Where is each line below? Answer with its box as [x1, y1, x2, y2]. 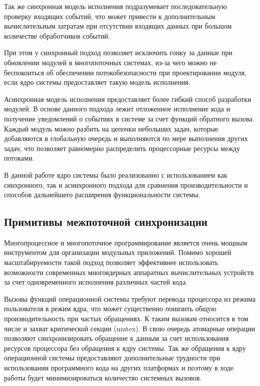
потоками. [4, 153, 35, 163]
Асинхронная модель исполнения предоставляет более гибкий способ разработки [4, 93, 251, 104]
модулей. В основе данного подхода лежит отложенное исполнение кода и [4, 103, 230, 114]
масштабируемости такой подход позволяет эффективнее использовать [4, 257, 218, 268]
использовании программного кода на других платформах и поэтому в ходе [4, 362, 233, 373]
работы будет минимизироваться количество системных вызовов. [4, 372, 202, 382]
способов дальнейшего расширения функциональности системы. [4, 189, 200, 200]
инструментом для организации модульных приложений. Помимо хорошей [4, 247, 231, 258]
